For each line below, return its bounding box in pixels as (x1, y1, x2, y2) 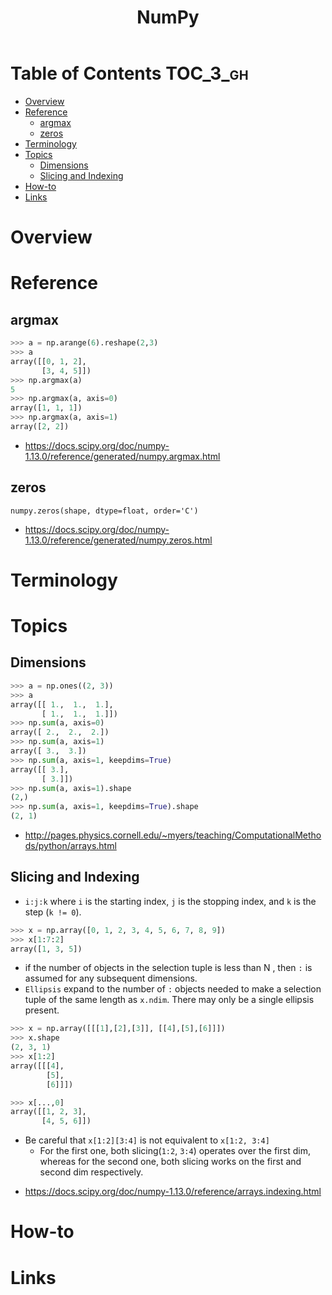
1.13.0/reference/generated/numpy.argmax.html (24, 450, 221, 462)
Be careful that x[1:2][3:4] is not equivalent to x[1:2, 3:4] (24, 1134, 270, 1146)
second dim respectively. (39, 1166, 144, 1178)
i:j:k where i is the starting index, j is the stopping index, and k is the (24, 895, 317, 907)
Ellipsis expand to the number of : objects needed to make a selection (24, 983, 322, 995)
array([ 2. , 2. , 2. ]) (10, 727, 110, 738)
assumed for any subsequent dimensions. (24, 972, 198, 985)
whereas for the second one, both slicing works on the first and (39, 1156, 302, 1168)
